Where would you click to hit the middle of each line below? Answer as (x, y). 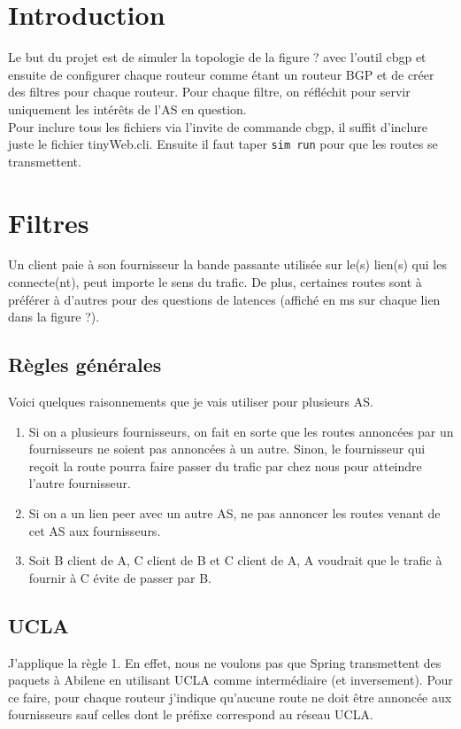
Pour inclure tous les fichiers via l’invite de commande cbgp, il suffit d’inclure (218, 126)
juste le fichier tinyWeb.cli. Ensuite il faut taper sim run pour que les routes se (223, 144)
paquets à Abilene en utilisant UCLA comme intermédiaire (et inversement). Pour (230, 680)
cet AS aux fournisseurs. (95, 530)
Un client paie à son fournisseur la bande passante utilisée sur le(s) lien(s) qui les (227, 264)
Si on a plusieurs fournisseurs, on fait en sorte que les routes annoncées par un (241, 431)
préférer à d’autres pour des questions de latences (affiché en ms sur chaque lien (224, 299)
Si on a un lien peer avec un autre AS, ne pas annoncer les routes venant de (234, 513)
